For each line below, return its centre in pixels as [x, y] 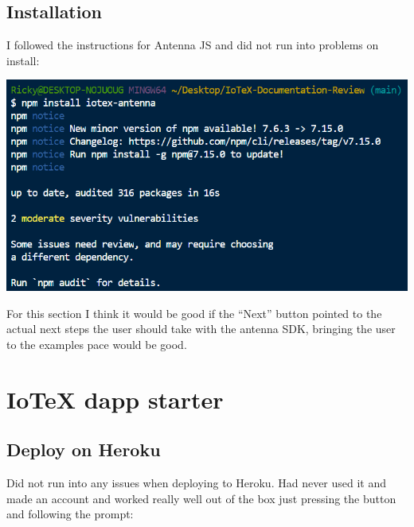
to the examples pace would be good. [97, 344]
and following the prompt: [70, 514]
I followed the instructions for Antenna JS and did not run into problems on [193, 45]
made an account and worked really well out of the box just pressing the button [201, 498]
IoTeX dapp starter [115, 399]
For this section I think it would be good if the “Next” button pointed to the [194, 313]
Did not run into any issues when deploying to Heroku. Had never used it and [197, 483]
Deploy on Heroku [84, 449]
